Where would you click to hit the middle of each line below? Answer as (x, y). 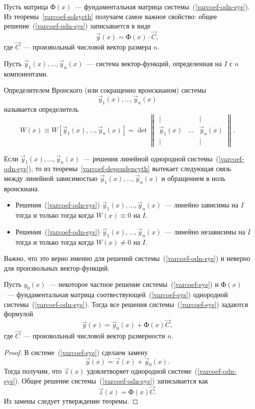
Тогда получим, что (33, 371)
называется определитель (41, 109)
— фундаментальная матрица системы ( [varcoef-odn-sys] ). (162, 6)
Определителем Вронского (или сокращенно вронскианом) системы (105, 90)
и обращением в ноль (193, 178)
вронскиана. (22, 188)
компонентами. (26, 73)
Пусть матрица (26, 6)
